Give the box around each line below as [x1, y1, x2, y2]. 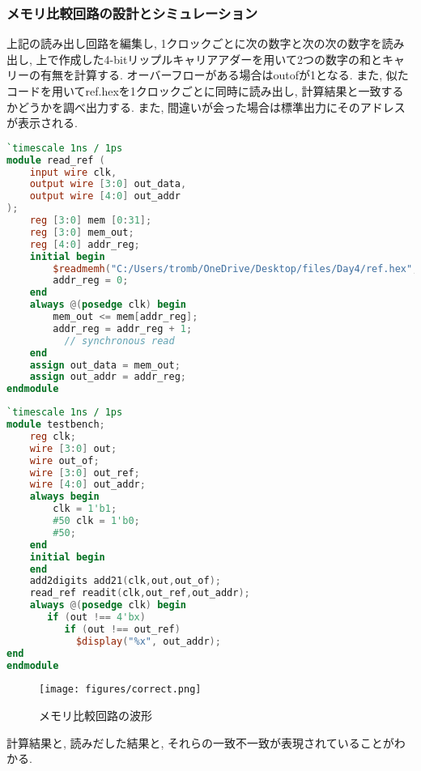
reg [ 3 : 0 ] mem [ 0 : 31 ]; [29, 215, 152, 227]
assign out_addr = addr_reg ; [29, 371, 186, 383]
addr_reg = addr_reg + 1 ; [53, 322, 193, 334]
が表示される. [6, 114, 78, 131]
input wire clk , [29, 166, 117, 178]
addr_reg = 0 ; [53, 275, 129, 287]
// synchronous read [64, 334, 175, 347]
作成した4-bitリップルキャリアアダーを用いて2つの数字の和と [58, 50, 382, 67]
